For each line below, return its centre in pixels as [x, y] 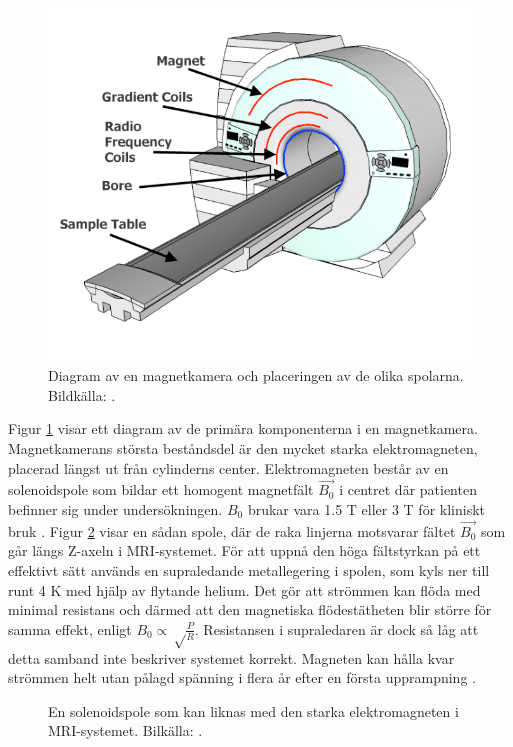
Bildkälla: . [82, 394]
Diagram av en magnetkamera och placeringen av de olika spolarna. [256, 375]
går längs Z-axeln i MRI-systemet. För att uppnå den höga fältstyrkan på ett [244, 550]
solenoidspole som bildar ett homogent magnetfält [161, 489]
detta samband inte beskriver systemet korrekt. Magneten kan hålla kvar [231, 657]
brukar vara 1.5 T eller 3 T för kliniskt [366, 508]
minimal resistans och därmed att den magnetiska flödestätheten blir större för [250, 609]
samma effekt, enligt [70, 628]
